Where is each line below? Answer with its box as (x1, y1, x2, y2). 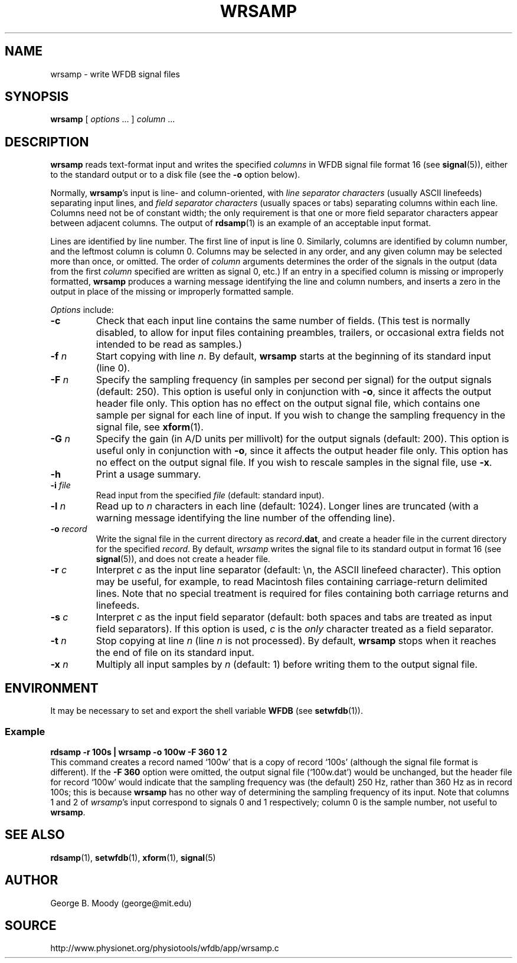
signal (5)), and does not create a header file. (96, 554, 270, 564)
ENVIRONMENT (5, 680, 99, 696)
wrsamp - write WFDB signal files (50, 68, 180, 79)
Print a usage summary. (96, 468, 201, 481)
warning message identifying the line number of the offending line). (96, 512, 395, 524)
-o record (50, 524, 87, 534)
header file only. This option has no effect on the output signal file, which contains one (96, 397, 480, 410)
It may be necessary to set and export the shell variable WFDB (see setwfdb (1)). (50, 706, 363, 716)
